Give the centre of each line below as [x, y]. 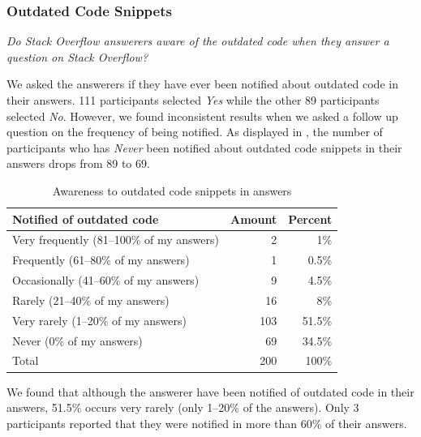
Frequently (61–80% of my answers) [101, 260]
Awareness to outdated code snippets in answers [172, 190]
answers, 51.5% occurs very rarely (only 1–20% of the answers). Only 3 [183, 407]
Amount [253, 218]
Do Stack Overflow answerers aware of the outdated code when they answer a [198, 41]
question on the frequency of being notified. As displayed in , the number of [195, 132]
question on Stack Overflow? [77, 56]
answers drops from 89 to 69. [78, 163]
